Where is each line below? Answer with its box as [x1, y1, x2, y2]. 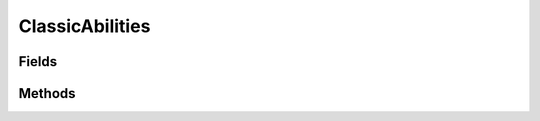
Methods [18, 85, 76, 102]
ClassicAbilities [18, 15, 151, 37]
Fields [18, 53, 58, 70]
